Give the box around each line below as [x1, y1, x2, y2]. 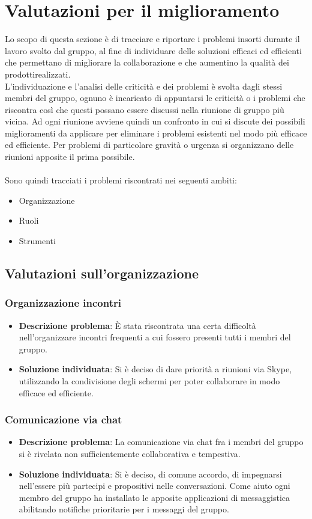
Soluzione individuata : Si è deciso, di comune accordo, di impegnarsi [19, 467, 282, 480]
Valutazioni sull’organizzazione [5, 264, 199, 283]
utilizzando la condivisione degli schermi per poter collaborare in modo [19, 375, 280, 387]
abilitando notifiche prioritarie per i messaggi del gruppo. [19, 503, 229, 515]
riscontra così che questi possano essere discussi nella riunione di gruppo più [5, 103, 284, 115]
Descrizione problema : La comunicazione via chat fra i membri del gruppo [19, 435, 304, 448]
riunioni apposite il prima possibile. [5, 150, 135, 163]
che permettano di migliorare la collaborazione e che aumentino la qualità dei [5, 56, 289, 69]
